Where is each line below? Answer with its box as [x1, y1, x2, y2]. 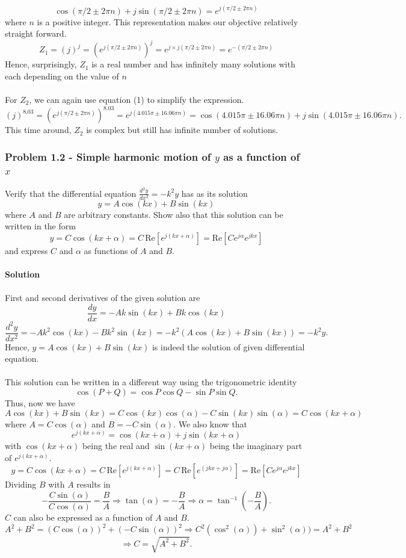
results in [76, 478, 111, 491]
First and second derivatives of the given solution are [5, 291, 200, 304]
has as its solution [181, 187, 248, 199]
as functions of [84, 244, 138, 256]
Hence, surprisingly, [5, 58, 77, 70]
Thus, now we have [5, 396, 75, 409]
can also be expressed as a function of [13, 511, 153, 524]
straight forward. [5, 27, 67, 40]
